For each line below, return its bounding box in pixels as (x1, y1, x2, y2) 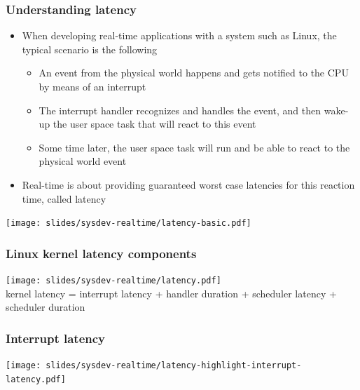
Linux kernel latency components (6, 244, 197, 262)
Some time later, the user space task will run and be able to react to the (39, 140, 350, 154)
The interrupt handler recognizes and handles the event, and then (39, 102, 321, 117)
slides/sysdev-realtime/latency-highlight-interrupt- (46, 361, 302, 371)
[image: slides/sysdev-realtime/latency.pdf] (6, 276, 221, 286)
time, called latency (22, 191, 106, 206)
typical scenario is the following (22, 41, 158, 56)
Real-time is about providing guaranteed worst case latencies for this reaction (22, 177, 355, 191)
